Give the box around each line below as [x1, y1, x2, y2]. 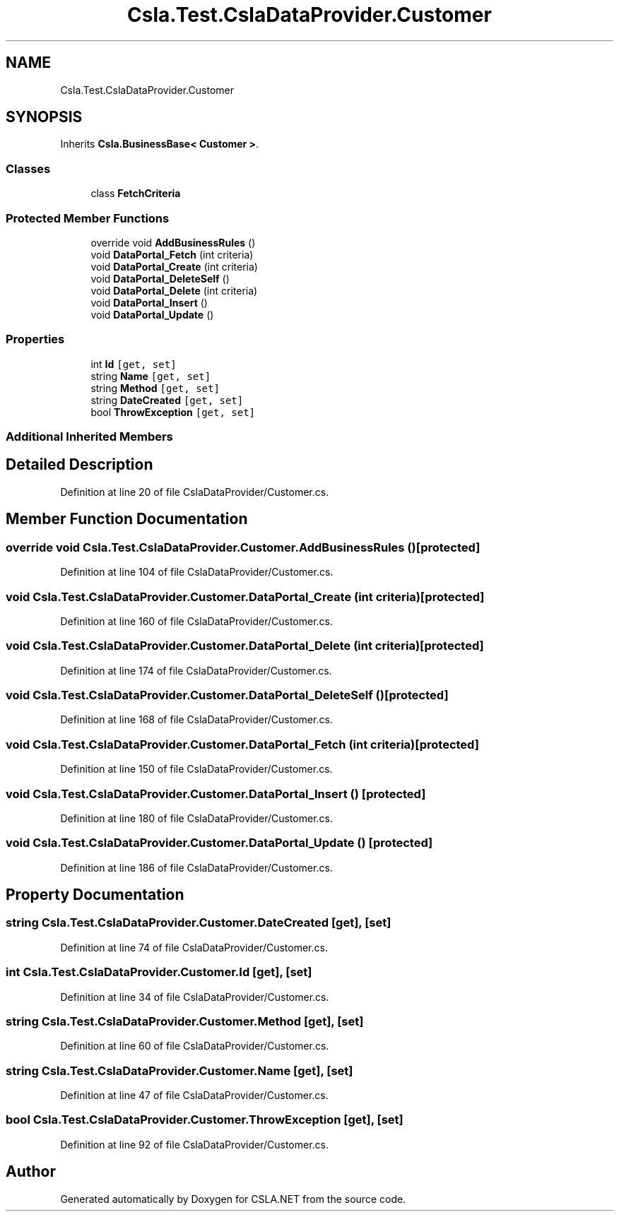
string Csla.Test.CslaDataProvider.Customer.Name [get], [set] [6, 1063, 353, 1078]
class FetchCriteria [90, 187, 181, 200]
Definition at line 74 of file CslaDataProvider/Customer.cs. [60, 941, 328, 954]
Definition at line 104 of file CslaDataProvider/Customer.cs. [60, 566, 334, 578]
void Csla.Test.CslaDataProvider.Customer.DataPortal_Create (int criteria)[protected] [6, 589, 485, 604]
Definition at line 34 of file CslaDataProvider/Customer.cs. [60, 990, 329, 1003]
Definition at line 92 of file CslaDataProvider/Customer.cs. [60, 1138, 329, 1151]
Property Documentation [6, 886, 184, 904]
